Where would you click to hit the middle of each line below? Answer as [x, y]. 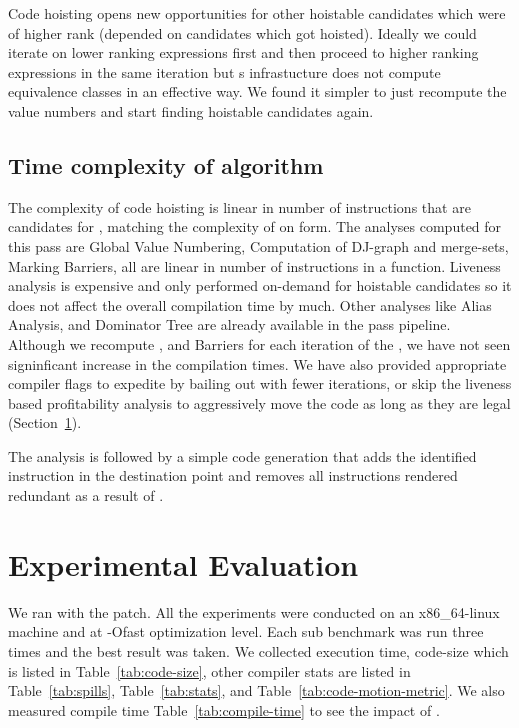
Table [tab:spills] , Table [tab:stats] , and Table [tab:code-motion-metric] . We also [256, 690]
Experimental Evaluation [183, 563]
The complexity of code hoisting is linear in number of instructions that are [239, 206]
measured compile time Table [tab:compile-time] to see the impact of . [224, 709]
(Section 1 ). [45, 422]
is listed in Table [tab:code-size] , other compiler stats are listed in [209, 670]
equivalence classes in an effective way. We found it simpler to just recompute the [257, 91]
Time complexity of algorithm [166, 164]
